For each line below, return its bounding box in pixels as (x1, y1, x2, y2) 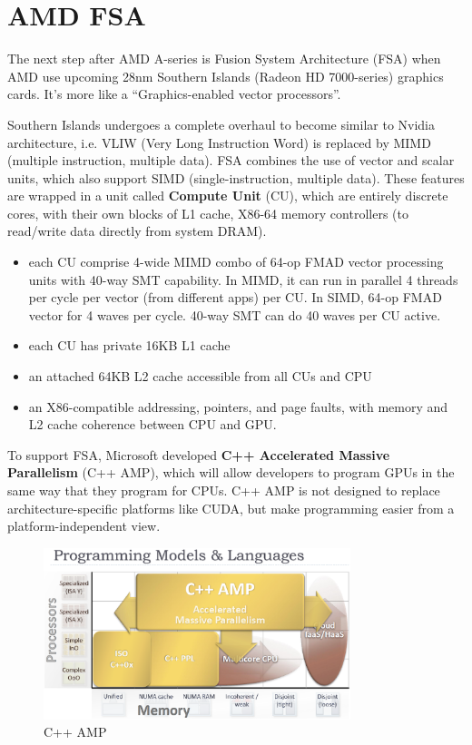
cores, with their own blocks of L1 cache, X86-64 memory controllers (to (7, 203, 408, 222)
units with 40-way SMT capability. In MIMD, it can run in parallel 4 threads (28, 270, 458, 289)
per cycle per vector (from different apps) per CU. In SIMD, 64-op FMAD (28, 288, 442, 307)
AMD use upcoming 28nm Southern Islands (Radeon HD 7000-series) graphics (7, 66, 444, 85)
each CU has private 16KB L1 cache (28, 336, 231, 355)
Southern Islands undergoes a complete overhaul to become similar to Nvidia (7, 114, 436, 133)
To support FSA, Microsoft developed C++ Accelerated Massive (7, 445, 390, 464)
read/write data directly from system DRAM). (7, 221, 267, 240)
